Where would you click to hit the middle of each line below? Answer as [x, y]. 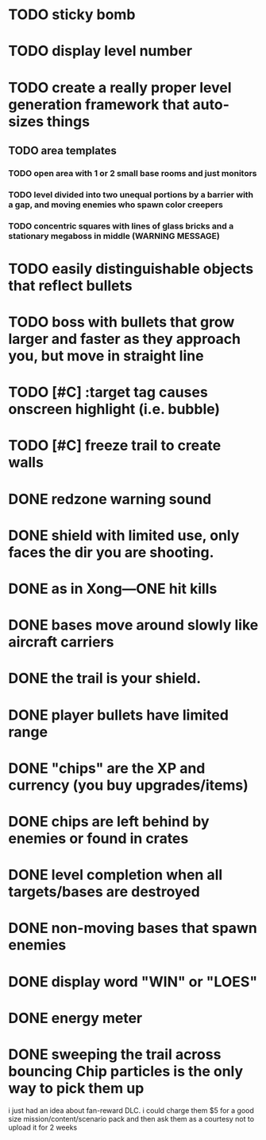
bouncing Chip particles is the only [126, 1071]
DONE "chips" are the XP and [107, 768]
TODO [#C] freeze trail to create [115, 445]
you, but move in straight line [106, 356]
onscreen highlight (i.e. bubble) [114, 410]
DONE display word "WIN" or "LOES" [133, 982]
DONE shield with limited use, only [124, 535]
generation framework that [99, 104]
